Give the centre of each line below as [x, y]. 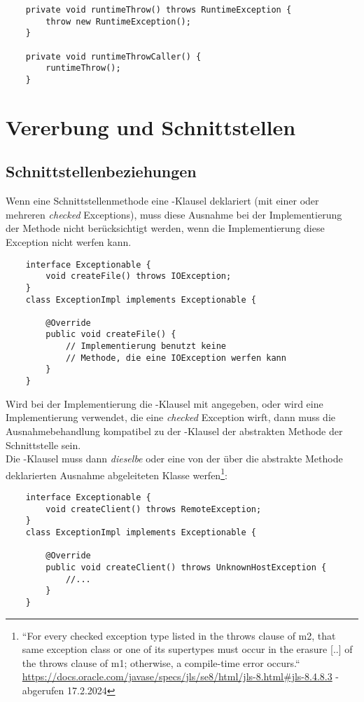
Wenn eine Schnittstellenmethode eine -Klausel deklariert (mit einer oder [162, 201]
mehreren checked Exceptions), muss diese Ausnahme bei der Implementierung [174, 214]
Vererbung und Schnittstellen [151, 126]
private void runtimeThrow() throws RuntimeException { [159, 10]
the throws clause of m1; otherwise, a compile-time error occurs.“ [161, 662]
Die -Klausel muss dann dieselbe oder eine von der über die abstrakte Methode [174, 459]
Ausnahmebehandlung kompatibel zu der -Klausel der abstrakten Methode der [174, 431]
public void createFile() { [111, 335]
